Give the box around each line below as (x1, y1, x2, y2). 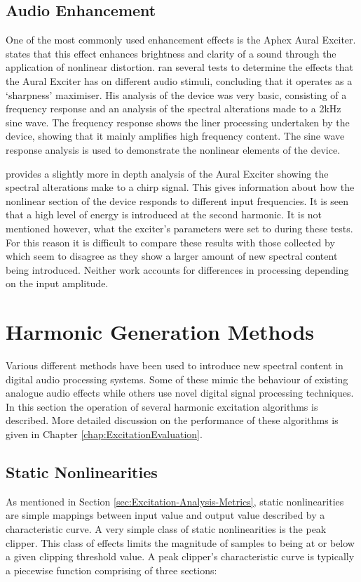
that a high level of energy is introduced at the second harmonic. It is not (6, 207, 322, 222)
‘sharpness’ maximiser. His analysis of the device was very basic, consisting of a (6, 87, 347, 102)
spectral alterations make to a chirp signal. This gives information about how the (6, 180, 355, 194)
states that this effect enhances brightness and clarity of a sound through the (6, 46, 336, 60)
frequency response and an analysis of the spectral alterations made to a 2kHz (6, 101, 341, 116)
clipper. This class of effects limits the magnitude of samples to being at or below (6, 535, 355, 550)
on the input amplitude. (6, 276, 109, 291)
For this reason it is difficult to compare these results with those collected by (6, 234, 335, 249)
